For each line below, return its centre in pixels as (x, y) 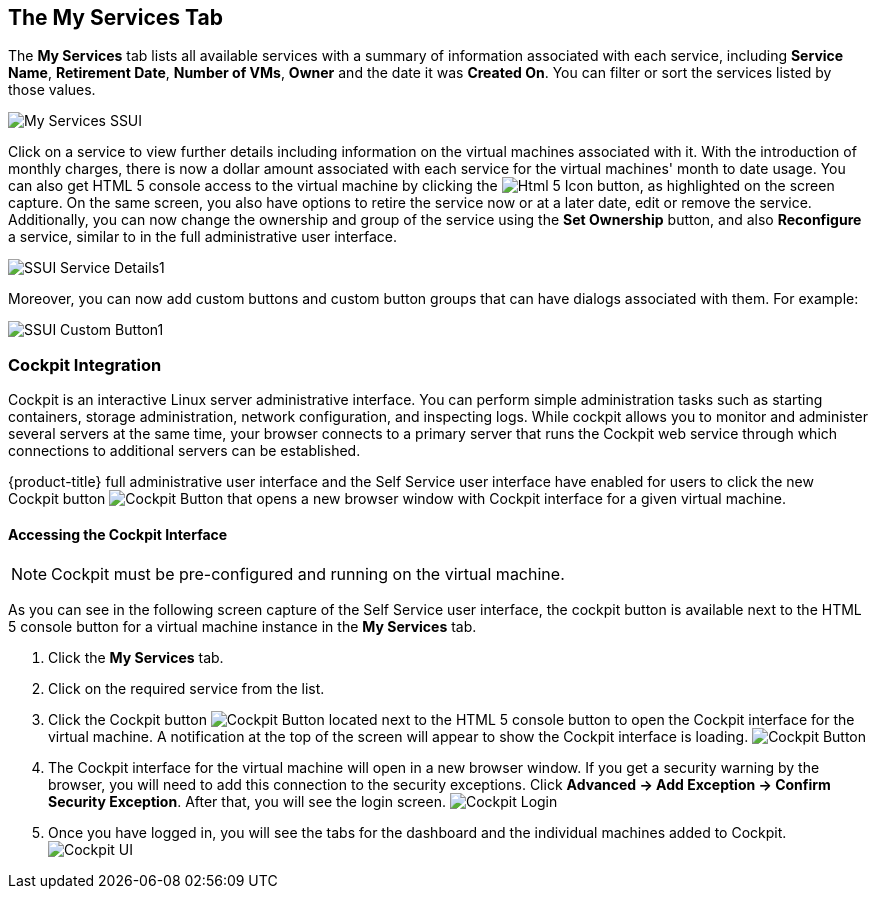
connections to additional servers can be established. (184, 451)
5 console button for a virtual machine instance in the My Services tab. (242, 627)
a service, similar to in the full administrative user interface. (202, 237)
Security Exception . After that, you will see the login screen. (247, 802)
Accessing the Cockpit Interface (118, 534)
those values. (52, 90)
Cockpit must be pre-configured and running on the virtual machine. (308, 574)
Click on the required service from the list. (186, 689)
